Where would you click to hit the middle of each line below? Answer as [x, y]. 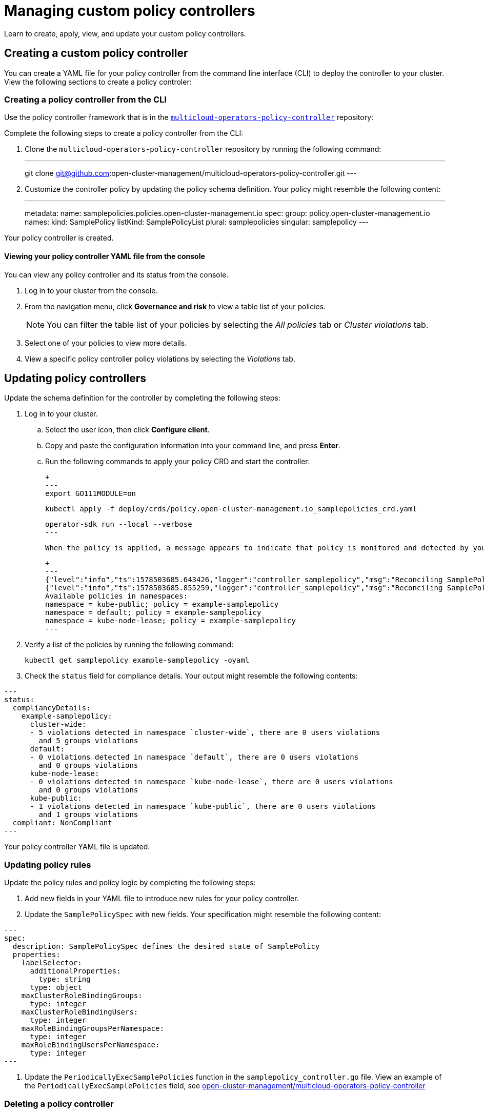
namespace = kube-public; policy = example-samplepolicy [162, 604]
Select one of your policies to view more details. [106, 343]
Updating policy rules [48, 864]
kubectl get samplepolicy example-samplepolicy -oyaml [137, 660]
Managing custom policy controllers [130, 11]
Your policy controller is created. [59, 238]
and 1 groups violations [88, 815]
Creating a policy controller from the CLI [85, 99]
